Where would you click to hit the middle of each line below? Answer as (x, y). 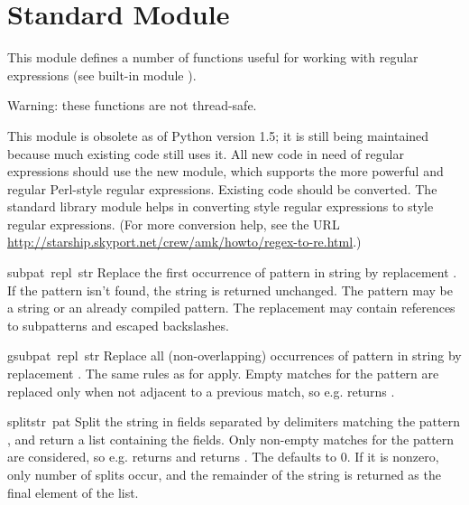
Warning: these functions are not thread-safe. (132, 105)
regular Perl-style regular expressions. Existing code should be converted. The (222, 188)
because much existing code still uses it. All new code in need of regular (206, 153)
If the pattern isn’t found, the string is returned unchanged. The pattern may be (230, 290)
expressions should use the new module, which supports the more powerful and (225, 171)
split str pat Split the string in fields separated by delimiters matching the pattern (234, 421)
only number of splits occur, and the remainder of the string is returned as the (224, 474)
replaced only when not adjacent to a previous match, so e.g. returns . (201, 391)
